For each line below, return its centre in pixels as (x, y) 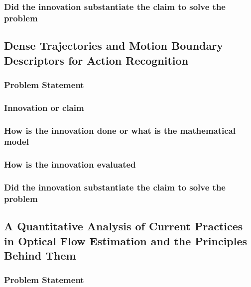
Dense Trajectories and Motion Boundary (114, 46)
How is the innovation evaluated (70, 164)
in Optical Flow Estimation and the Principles (126, 240)
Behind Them (40, 255)
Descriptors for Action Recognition (96, 60)
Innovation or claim (44, 107)
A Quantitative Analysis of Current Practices (124, 226)
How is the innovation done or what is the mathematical (120, 130)
